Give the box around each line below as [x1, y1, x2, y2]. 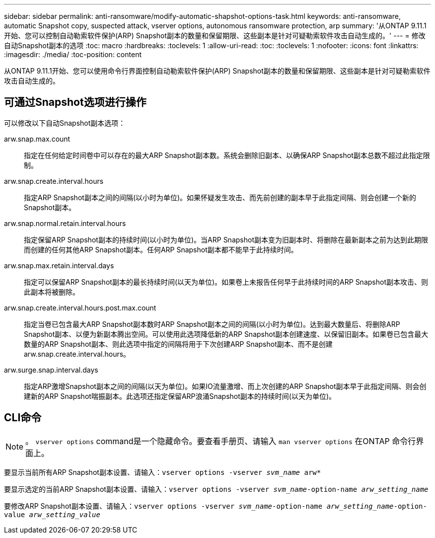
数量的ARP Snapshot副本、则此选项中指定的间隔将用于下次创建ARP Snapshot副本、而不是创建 [24, 339, 333, 348]
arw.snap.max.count [4, 134, 71, 143]
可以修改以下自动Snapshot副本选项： [4, 118, 126, 127]
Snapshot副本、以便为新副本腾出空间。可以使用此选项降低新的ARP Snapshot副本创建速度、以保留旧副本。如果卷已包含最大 [24, 329, 429, 338]
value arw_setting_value [4, 510, 100, 519]
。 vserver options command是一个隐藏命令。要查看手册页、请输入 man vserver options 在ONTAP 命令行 [25, 436, 416, 446]
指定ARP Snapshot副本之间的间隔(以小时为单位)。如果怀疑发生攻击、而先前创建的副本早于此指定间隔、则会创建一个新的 [24, 193, 417, 202]
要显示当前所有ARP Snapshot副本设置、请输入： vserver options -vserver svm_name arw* [4, 467, 321, 476]
